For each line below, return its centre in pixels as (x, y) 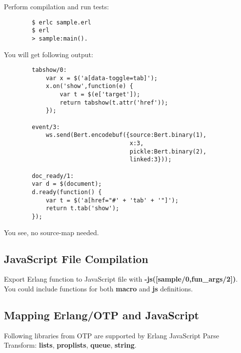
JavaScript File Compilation (76, 258)
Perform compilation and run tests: (57, 6)
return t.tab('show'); (82, 209)
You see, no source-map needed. (51, 232)
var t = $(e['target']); (100, 95)
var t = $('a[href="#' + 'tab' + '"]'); (112, 200)
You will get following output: (49, 54)
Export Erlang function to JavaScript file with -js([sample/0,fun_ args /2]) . (121, 279)
